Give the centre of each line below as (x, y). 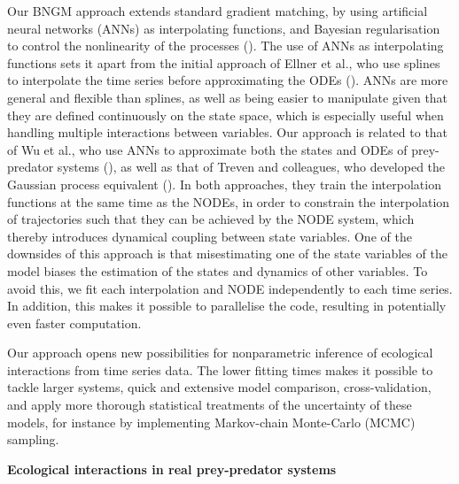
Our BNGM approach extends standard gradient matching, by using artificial (218, 11)
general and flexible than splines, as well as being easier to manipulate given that (228, 97)
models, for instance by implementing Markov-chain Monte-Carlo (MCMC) (211, 422)
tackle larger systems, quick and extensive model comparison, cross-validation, (219, 387)
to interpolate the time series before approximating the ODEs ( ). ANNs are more (228, 80)
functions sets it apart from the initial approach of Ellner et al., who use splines (224, 62)
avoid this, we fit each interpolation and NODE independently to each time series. (230, 288)
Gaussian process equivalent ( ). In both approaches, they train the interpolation (224, 184)
